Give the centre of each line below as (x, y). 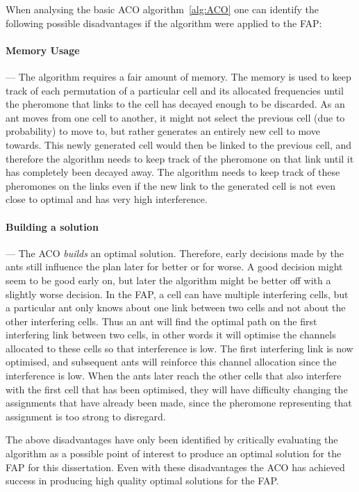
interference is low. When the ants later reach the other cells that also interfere (174, 376)
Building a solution (52, 226)
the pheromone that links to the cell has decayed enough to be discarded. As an (175, 104)
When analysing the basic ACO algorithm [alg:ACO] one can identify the (162, 9)
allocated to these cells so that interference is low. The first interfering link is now (179, 348)
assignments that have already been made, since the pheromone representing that (179, 403)
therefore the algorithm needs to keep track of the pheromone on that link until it (180, 158)
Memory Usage (43, 50)
